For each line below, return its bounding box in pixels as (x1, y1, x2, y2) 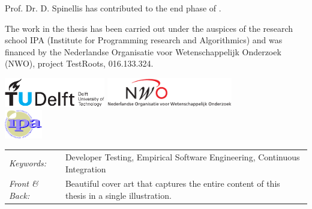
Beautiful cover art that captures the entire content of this (65, 177, 280, 190)
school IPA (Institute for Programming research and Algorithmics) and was (5, 34, 283, 46)
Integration (65, 162, 106, 175)
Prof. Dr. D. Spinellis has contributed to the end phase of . (5, 2, 221, 14)
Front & (9, 177, 38, 190)
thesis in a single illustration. (65, 189, 172, 201)
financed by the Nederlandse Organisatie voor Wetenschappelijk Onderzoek (5, 45, 281, 58)
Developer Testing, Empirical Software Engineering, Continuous (65, 150, 300, 163)
